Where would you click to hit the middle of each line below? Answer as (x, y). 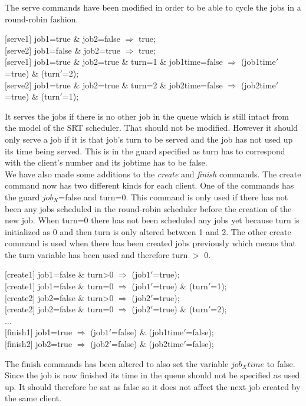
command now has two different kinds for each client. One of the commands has (149, 185)
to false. (281, 363)
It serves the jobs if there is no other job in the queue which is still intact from (147, 116)
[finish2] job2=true (39, 344)
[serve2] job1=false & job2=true (62, 50)
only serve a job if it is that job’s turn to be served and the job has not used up (149, 139)
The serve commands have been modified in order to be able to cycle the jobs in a (153, 7)
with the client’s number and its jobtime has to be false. (106, 162)
